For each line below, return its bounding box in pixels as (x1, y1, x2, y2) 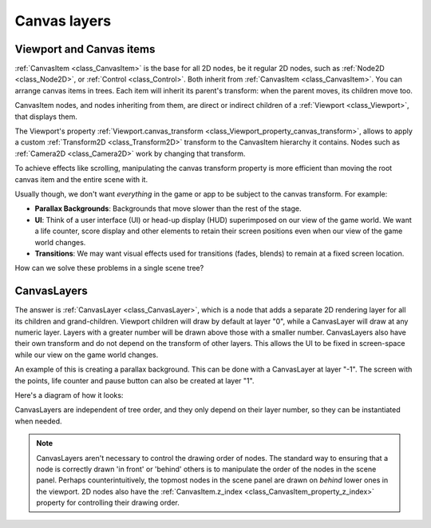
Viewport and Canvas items (14, 42, 156, 56)
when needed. (14, 416, 63, 426)
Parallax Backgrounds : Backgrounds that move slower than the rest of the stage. (34, 204, 302, 213)
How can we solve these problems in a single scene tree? (14, 264, 204, 273)
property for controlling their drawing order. (36, 498, 180, 507)
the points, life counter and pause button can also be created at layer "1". (14, 375, 255, 385)
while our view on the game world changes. (14, 350, 159, 359)
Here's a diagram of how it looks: (14, 390, 124, 399)
